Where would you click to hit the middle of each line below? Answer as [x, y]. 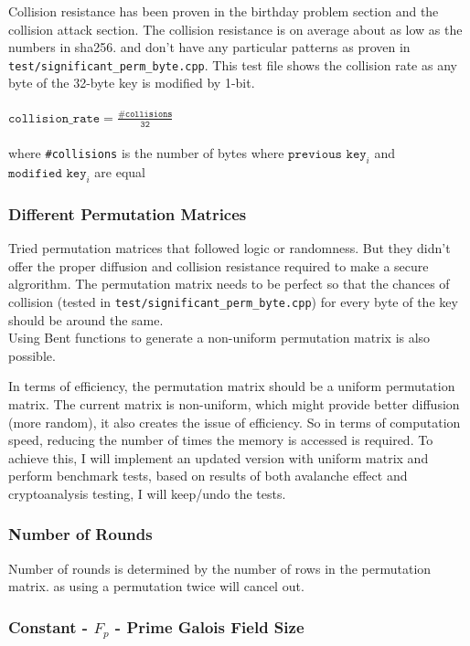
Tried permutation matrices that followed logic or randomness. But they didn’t [230, 248]
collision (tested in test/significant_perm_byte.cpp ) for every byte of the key [233, 301]
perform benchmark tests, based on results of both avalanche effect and [208, 476]
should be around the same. [86, 319]
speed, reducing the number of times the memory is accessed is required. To [221, 440]
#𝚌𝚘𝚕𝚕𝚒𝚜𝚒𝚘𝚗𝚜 [145, 114]
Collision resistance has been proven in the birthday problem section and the [224, 11]
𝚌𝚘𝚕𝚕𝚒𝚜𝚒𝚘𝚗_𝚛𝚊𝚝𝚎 [54, 118]
